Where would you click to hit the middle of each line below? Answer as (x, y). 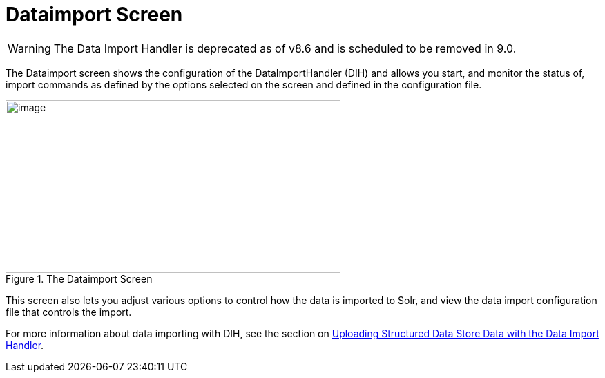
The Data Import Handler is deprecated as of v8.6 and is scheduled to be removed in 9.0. (285, 48)
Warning (29, 48)
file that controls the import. (69, 312)
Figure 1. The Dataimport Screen (79, 278)
